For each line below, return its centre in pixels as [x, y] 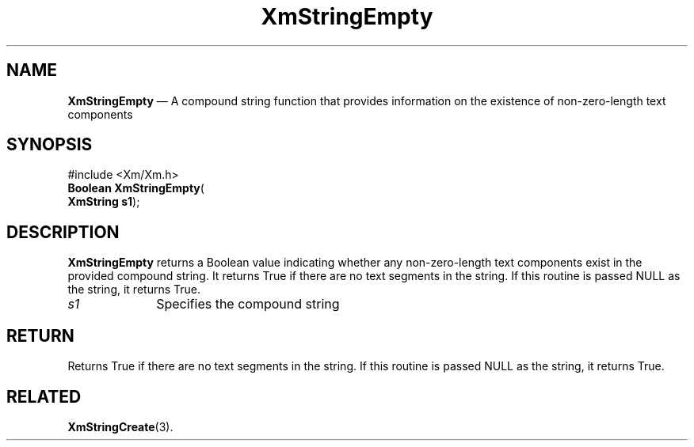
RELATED [44, 396]
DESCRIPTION [63, 232]
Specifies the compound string [248, 304]
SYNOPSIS [50, 145]
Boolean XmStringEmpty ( [136, 188]
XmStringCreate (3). [120, 426]
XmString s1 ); [104, 202]
